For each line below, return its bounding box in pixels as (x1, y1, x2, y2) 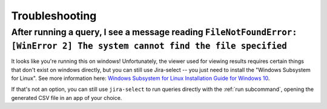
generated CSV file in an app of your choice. (11, 94, 122, 101)
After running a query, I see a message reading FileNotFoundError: (11, 27, 297, 38)
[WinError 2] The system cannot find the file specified (11, 41, 287, 51)
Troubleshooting (11, 9, 97, 22)
